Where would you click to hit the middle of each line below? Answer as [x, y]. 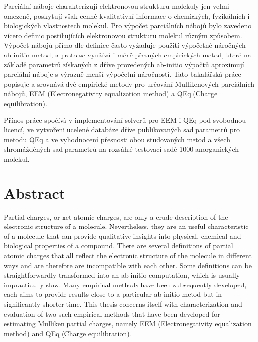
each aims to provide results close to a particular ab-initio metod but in [113, 294]
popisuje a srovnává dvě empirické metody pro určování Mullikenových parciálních [129, 84]
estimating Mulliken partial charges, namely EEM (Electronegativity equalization [128, 323]
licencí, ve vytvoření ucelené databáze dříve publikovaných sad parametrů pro [122, 130]
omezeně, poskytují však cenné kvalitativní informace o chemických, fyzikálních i [127, 16]
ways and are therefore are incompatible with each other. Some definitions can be [128, 265]
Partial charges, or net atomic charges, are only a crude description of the [116, 216]
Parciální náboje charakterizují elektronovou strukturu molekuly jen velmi [117, 6]
